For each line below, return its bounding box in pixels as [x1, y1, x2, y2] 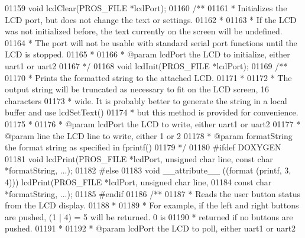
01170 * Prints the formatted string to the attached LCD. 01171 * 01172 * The [5, 71, 292, 83]
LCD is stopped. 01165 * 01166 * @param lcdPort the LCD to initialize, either [5, 48, 290, 60]
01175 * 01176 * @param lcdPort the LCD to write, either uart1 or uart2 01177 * [5, 117, 301, 130]
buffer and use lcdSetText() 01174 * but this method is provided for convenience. [5, 106, 298, 118]
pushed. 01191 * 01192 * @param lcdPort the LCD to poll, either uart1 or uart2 [5, 222, 296, 234]
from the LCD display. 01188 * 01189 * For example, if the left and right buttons [5, 199, 299, 211]
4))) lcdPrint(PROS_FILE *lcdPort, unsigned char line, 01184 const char [5, 175, 272, 188]
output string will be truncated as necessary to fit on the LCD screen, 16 [5, 83, 269, 95]
